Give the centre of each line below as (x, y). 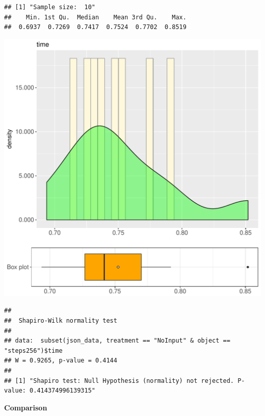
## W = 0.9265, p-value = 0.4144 (61, 361)
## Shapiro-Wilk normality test (61, 320)
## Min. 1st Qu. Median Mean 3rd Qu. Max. (95, 17)
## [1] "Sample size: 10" (50, 7)
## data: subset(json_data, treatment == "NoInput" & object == (117, 341)
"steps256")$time (33, 350)
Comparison (26, 407)
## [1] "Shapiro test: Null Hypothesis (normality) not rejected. (119, 381)
